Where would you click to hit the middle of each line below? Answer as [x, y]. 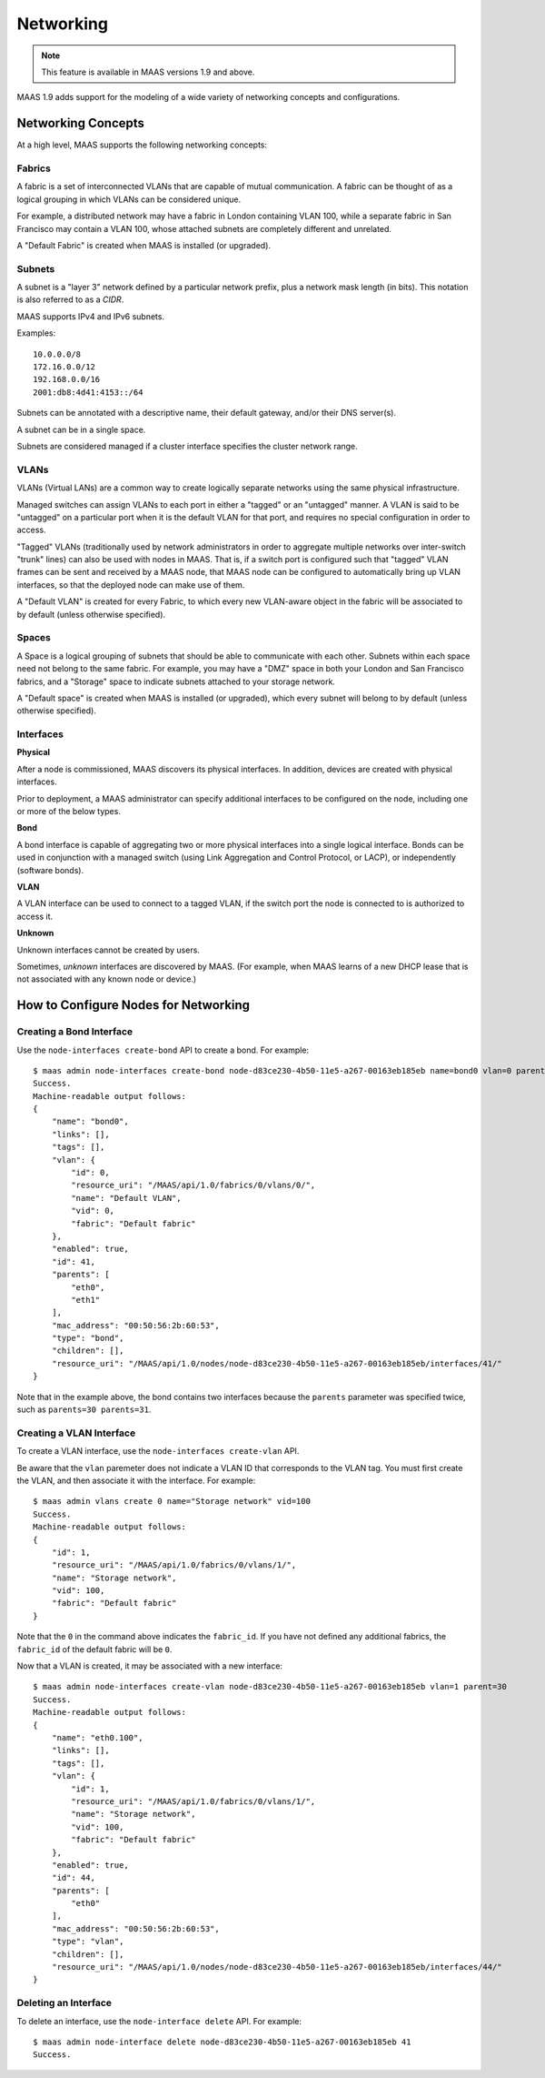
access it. [35, 916]
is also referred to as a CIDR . [70, 299]
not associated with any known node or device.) [107, 979]
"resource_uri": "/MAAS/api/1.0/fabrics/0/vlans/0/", [193, 1185]
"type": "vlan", [88, 1942]
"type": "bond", [88, 1338]
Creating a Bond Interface [75, 1032]
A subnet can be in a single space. [81, 429]
